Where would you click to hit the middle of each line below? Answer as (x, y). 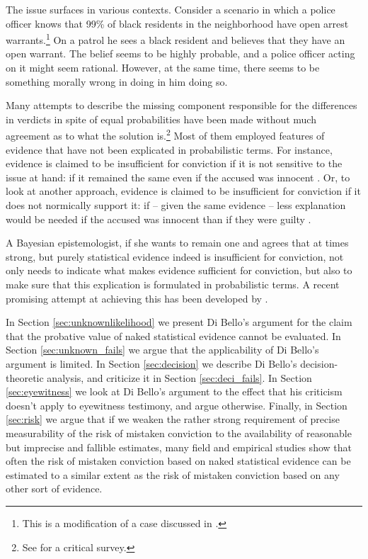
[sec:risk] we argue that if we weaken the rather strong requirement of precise (173, 419)
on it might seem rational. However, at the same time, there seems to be (163, 68)
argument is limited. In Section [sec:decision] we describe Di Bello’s (151, 363)
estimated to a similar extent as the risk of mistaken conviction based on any (173, 474)
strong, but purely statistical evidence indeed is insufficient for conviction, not (175, 256)
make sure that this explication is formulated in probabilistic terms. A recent (173, 284)
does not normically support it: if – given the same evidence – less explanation (176, 205)
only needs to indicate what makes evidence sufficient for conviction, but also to (179, 270)
